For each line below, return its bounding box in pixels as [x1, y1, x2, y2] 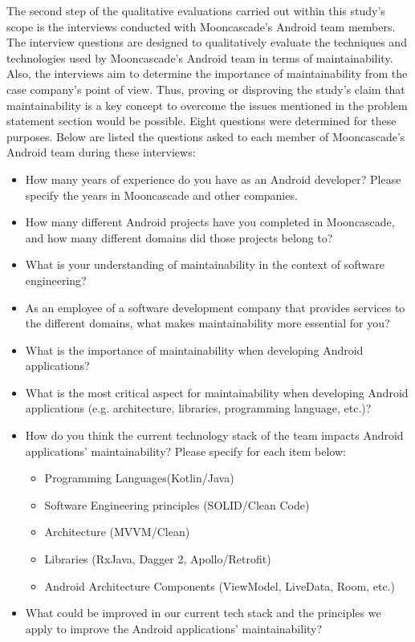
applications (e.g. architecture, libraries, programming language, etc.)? [25, 400, 372, 416]
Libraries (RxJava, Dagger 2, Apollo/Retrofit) [44, 551, 271, 567]
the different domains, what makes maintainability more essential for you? [25, 315, 390, 331]
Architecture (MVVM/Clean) [44, 523, 190, 540]
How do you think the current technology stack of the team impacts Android [25, 427, 404, 444]
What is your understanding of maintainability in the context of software [25, 256, 385, 273]
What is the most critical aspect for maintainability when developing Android [25, 384, 409, 400]
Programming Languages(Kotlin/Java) [44, 469, 234, 486]
